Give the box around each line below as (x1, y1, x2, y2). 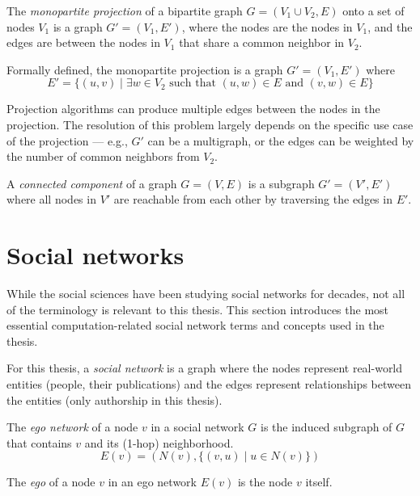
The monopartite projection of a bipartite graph (6, 2, 243, 19)
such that (169, 78, 216, 90)
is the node (237, 473, 293, 490)
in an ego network (108, 473, 197, 490)
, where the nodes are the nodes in (181, 18, 353, 35)
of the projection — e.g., (6, 132, 128, 149)
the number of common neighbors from (6, 148, 200, 165)
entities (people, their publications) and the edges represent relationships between (6, 376, 411, 393)
